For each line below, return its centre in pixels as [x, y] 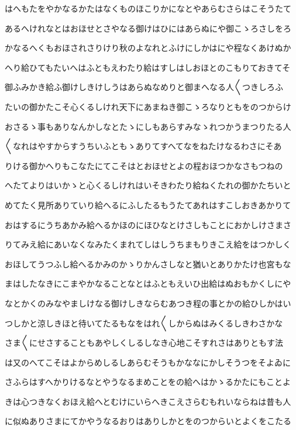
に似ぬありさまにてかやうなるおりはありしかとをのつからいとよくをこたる [148, 421]
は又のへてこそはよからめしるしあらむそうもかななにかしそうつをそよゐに [148, 362]
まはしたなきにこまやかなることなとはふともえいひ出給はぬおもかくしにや [148, 283]
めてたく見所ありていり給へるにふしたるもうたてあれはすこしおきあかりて [148, 204]
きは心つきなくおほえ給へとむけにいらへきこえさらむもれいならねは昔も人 [148, 401]
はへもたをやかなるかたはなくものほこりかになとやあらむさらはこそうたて [148, 8]
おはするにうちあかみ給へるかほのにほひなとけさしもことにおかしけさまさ [148, 224]
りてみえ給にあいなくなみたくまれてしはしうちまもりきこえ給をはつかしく [148, 244]
